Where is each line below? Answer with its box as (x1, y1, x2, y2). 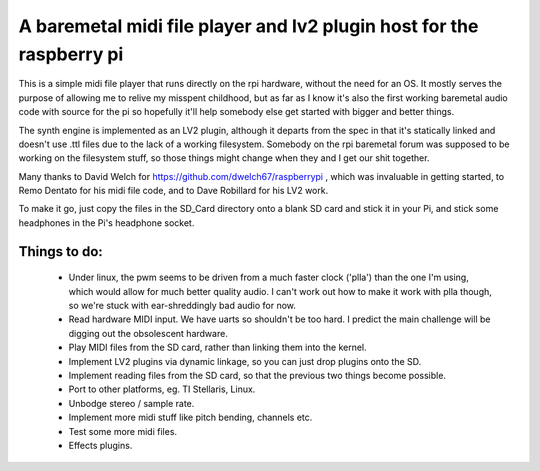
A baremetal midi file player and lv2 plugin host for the (18, 15, 479, 37)
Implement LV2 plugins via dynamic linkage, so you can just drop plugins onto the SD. (68, 355, 422, 367)
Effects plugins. (68, 439, 133, 451)
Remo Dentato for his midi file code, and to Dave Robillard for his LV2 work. (18, 185, 329, 197)
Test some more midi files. (68, 425, 178, 437)
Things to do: (18, 243, 104, 260)
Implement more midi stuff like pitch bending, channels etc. (68, 411, 313, 424)
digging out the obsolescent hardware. (68, 327, 229, 339)
